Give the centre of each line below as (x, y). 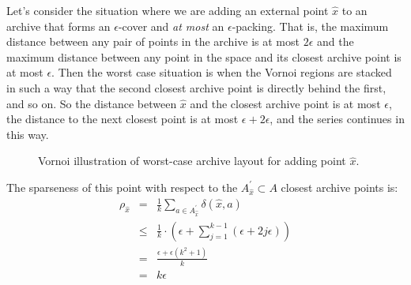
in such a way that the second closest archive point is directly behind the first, (196, 87)
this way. (28, 134)
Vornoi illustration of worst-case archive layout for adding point (192, 161)
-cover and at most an (171, 26)
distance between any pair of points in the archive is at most (153, 41)
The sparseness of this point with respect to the (122, 187)
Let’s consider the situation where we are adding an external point (168, 10)
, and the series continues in (337, 119)
